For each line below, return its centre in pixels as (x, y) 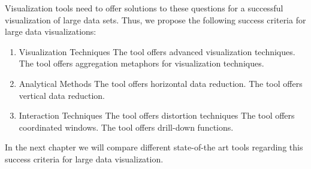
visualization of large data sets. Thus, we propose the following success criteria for (155, 19)
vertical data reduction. (62, 95)
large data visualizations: (51, 31)
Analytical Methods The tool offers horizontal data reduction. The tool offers (161, 83)
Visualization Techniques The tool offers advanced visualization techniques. (157, 51)
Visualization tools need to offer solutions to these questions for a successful (144, 8)
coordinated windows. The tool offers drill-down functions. (126, 127)
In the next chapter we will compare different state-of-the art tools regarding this (154, 147)
